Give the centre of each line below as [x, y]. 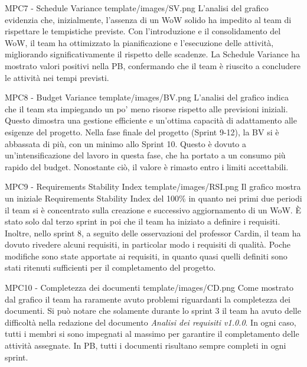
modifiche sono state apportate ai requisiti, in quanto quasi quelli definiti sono [146, 256]
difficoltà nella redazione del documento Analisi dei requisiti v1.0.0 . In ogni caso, [151, 322]
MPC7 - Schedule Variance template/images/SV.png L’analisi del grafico [137, 8]
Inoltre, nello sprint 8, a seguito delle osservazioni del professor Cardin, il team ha [153, 233]
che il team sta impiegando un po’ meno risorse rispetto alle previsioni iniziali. [146, 108]
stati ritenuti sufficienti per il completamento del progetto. [110, 267]
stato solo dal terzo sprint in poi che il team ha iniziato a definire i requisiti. [143, 221]
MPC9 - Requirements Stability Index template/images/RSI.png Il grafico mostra [153, 186]
